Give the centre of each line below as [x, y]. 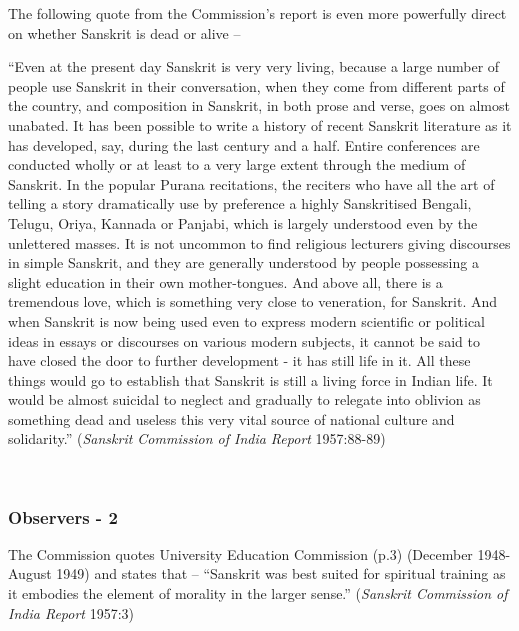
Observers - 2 [63, 516]
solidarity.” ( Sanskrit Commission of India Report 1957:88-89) [197, 438]
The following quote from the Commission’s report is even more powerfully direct [257, 13]
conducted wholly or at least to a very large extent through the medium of [237, 164]
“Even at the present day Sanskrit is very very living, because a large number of [254, 66]
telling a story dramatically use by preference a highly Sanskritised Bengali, [240, 203]
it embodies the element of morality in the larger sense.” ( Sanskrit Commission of [258, 593]
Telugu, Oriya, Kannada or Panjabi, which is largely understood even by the [243, 222]
